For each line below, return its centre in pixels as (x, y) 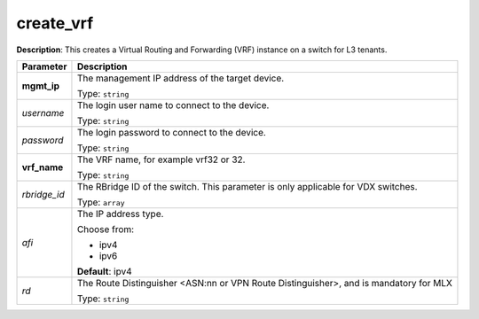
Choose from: (106, 229)
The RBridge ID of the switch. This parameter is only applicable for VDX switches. (247, 186)
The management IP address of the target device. (181, 78)
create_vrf (55, 23)
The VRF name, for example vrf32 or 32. (161, 159)
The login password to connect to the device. (171, 132)
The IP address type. (120, 214)
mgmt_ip (41, 86)
